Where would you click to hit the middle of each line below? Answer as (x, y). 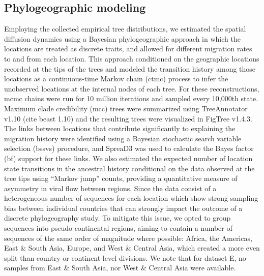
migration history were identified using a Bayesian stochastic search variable (123, 138)
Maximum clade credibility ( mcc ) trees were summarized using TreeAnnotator (126, 108)
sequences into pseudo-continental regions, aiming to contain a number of (118, 228)
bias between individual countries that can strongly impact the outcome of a (123, 208)
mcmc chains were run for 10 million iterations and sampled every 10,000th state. (131, 98)
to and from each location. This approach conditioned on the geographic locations (132, 58)
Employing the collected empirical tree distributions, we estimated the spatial (125, 29)
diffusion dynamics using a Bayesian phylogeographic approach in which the (122, 38)
